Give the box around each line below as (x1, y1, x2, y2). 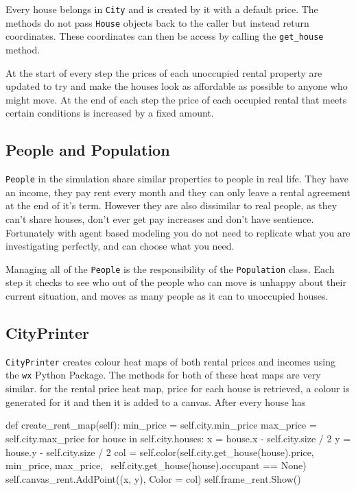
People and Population (5, 139, 170, 160)
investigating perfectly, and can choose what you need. (5, 239, 235, 253)
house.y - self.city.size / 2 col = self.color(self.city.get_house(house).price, (5, 444, 314, 459)
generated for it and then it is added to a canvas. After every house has (5, 394, 306, 409)
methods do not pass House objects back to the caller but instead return (5, 15, 309, 29)
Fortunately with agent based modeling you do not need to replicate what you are (5, 225, 351, 239)
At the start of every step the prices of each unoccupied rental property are (5, 65, 322, 80)
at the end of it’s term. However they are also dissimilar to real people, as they (5, 198, 337, 213)
